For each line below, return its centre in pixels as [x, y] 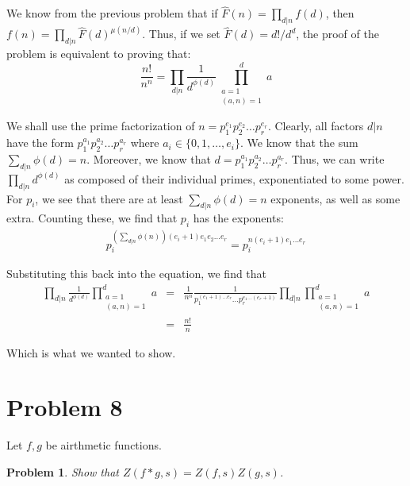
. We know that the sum [299, 143]
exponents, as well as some [335, 198]
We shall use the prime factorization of [101, 126]
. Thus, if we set [181, 34]
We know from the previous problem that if [112, 13]
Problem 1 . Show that [63, 471]
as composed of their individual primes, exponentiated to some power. [234, 178]
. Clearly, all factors [316, 126]
